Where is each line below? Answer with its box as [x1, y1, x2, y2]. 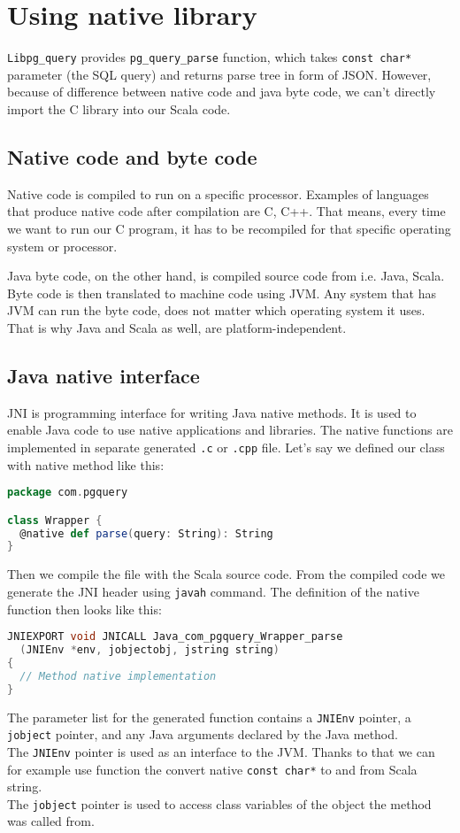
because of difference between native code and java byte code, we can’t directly [7, 82, 436, 101]
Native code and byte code [7, 143, 257, 170]
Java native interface [7, 361, 200, 389]
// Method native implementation [19, 669, 217, 683]
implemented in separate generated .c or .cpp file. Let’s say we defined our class [7, 437, 445, 456]
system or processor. [7, 236, 118, 255]
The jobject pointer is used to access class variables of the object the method [7, 794, 432, 813]
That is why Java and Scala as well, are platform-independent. [7, 318, 347, 336]
